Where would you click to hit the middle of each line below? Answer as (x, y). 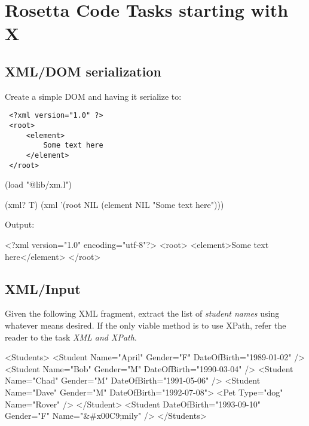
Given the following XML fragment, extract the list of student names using (142, 313)
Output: (20, 224)
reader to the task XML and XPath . (71, 337)
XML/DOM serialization (83, 71)
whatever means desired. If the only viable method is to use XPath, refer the (146, 325)
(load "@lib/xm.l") (38, 184)
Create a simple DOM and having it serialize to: (93, 96)
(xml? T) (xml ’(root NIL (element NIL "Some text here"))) (114, 204)
